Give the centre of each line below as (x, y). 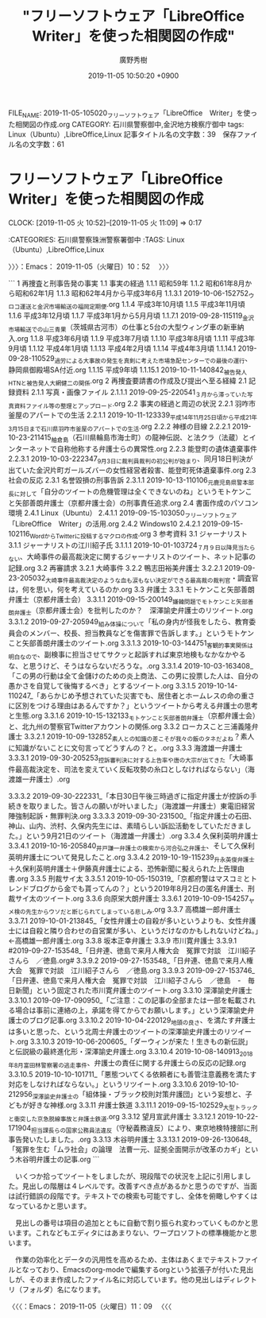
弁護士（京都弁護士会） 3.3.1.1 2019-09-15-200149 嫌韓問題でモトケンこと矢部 (128, 600)
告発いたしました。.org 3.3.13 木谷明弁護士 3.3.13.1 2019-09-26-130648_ (133, 1139)
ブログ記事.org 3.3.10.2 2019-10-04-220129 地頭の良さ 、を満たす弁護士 (142, 1021)
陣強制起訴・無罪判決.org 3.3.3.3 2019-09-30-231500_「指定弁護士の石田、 (132, 816)
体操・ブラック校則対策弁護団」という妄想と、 (169, 1094)
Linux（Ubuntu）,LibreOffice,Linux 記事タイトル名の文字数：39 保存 (122, 134)
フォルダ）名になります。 (64, 1289)
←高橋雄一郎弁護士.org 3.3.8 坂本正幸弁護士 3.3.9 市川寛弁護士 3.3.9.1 (122, 941)
